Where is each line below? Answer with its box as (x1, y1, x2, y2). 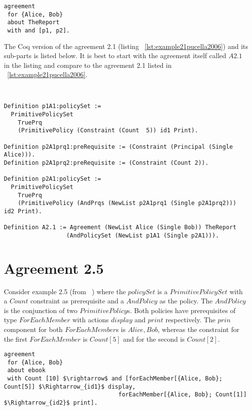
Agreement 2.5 (4, 258, 104, 278)
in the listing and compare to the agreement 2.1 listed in (4, 60, 172, 70)
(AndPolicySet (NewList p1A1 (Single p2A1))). (66, 232, 219, 239)
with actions (72, 315, 109, 325)
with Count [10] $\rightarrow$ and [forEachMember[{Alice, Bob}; (7, 375, 223, 382)
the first (4, 333, 28, 344)
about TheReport (7, 19, 60, 26)
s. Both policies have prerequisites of (127, 305, 236, 315)
